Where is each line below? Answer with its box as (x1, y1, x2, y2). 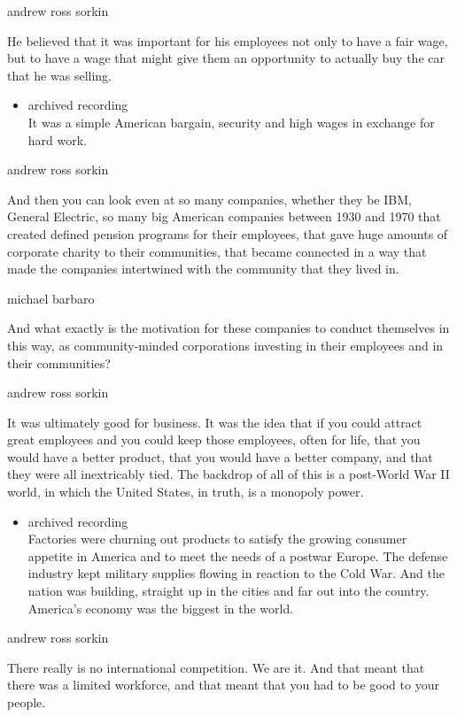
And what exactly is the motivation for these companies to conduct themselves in (7, 319, 450, 337)
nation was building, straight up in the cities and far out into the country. (27, 582, 430, 600)
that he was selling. (7, 66, 112, 84)
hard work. (27, 130, 88, 149)
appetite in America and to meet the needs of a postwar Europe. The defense (27, 546, 448, 565)
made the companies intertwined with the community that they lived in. (7, 259, 399, 278)
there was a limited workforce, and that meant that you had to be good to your (7, 675, 439, 694)
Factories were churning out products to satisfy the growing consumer (27, 529, 407, 548)
